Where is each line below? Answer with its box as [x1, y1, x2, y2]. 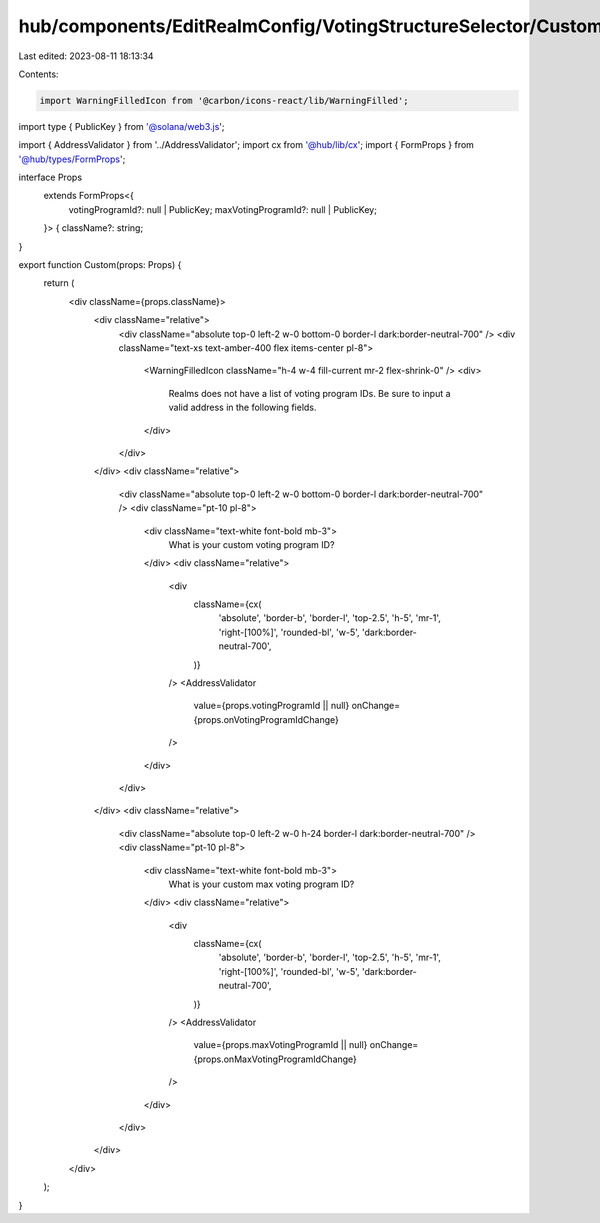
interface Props [18, 171, 83, 184]
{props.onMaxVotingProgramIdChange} [193, 1053, 357, 1065]
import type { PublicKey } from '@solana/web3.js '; [18, 120, 225, 132]
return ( [43, 277, 75, 289]
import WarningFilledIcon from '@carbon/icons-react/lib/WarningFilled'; [39, 95, 409, 106]
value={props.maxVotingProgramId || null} [193, 1039, 368, 1051]
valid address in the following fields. [168, 401, 317, 414]
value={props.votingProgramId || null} [193, 700, 350, 712]
